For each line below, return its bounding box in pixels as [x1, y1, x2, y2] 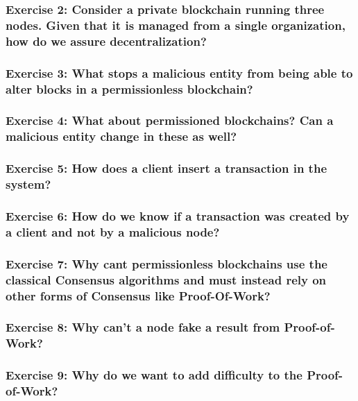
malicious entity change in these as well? [6, 128, 237, 145]
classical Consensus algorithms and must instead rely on [6, 271, 327, 288]
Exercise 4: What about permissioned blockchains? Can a [6, 112, 334, 129]
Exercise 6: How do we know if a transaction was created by [6, 207, 350, 224]
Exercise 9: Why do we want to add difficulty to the [6, 366, 302, 384]
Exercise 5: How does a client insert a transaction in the [6, 160, 327, 177]
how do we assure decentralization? [6, 32, 207, 49]
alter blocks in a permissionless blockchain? [6, 80, 253, 97]
